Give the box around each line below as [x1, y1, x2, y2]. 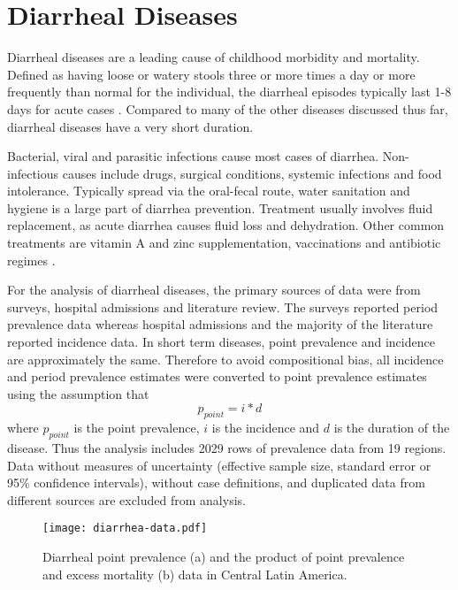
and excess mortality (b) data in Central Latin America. [42, 564, 347, 583]
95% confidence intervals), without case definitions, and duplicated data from [7, 473, 425, 492]
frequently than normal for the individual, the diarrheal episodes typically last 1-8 [7, 82, 452, 101]
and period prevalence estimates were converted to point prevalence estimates [7, 367, 427, 386]
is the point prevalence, [73, 418, 200, 437]
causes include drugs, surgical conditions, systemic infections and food [62, 164, 442, 182]
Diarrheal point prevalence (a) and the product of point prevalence [42, 548, 405, 566]
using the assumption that [7, 384, 149, 402]
